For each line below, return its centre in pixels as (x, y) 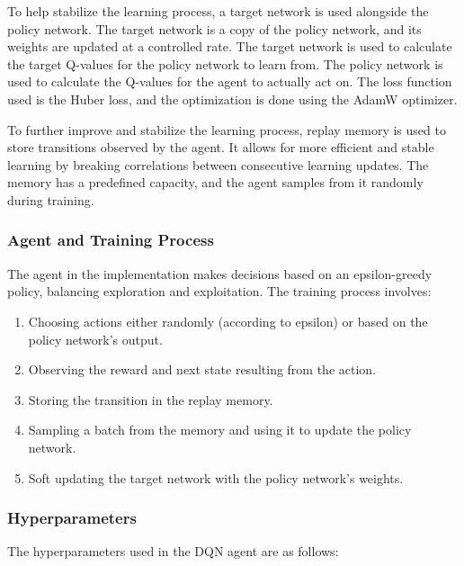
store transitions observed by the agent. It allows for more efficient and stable (221, 147)
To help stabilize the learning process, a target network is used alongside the (218, 11)
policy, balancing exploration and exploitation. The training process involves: (219, 291)
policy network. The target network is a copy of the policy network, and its (214, 28)
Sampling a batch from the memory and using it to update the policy (220, 430)
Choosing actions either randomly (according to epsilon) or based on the (228, 321)
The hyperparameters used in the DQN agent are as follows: (173, 551)
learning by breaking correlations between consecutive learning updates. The (218, 164)
